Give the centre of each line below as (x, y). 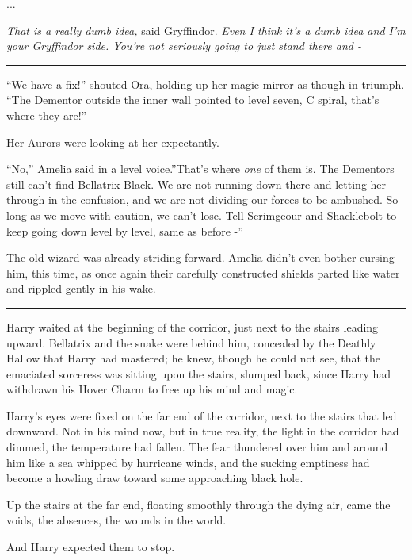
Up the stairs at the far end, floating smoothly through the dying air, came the (198, 504)
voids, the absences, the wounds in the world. (116, 520)
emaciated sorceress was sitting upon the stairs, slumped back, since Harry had (199, 373)
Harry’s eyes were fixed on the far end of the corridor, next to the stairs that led (202, 415)
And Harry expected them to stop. (91, 547)
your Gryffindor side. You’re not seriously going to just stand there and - (184, 46)
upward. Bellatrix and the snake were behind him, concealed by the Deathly (191, 342)
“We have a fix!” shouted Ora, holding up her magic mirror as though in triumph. (206, 84)
